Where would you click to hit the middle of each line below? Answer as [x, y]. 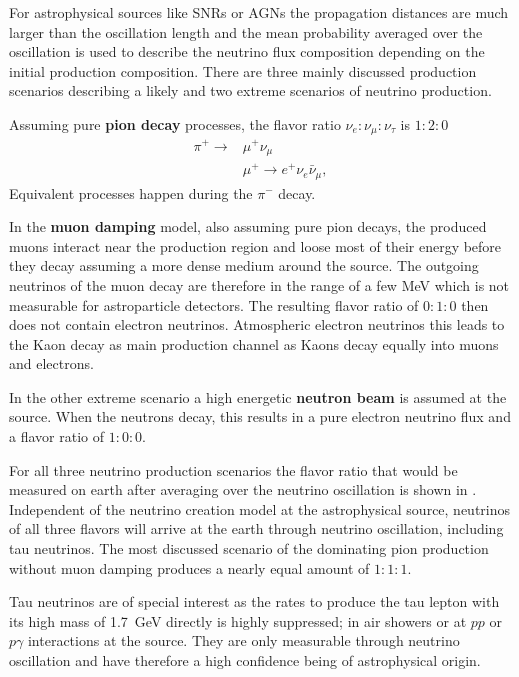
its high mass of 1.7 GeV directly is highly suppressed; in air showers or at [238, 620]
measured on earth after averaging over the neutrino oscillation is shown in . [243, 489]
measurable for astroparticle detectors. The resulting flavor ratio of [214, 304]
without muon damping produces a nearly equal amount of [189, 567]
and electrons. [51, 363]
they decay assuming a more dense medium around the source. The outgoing [244, 265]
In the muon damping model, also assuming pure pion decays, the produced [248, 226]
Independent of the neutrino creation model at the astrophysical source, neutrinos [260, 508]
